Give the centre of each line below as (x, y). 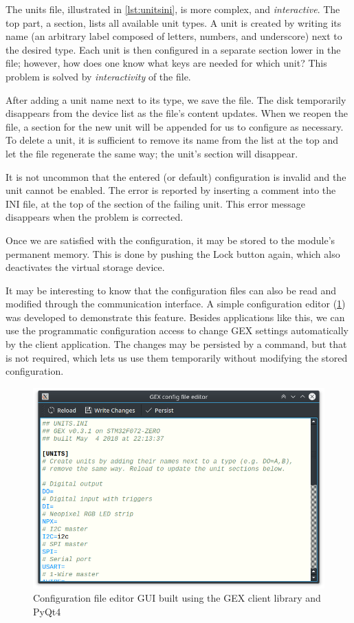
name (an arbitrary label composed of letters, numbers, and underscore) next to (174, 36)
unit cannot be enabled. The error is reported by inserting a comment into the (171, 190)
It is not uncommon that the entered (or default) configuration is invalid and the (176, 176)
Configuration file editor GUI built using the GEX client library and (177, 598)
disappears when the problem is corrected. (95, 217)
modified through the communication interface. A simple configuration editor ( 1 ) (176, 304)
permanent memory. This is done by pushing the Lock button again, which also (173, 253)
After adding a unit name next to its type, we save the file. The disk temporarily (176, 99)
